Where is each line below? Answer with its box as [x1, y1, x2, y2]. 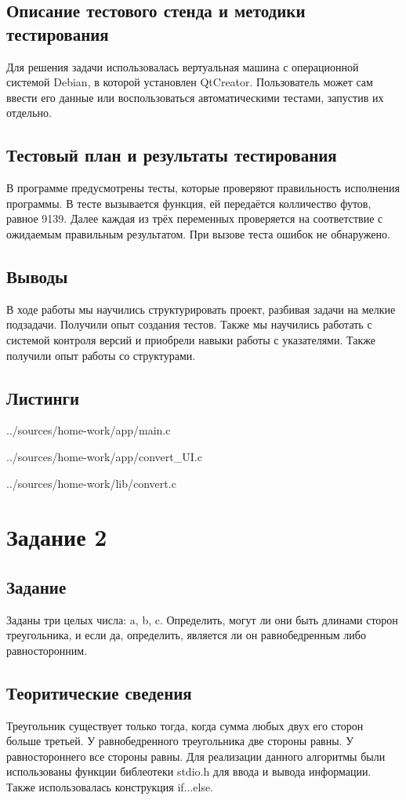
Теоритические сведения [6, 680, 192, 704]
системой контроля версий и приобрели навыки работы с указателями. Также [6, 331, 375, 347]
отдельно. [6, 104, 52, 121]
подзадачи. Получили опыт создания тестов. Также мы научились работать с [6, 316, 372, 333]
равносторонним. [6, 642, 88, 658]
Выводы [6, 264, 68, 288]
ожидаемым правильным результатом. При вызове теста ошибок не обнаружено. [6, 225, 390, 242]
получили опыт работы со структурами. [6, 347, 196, 363]
